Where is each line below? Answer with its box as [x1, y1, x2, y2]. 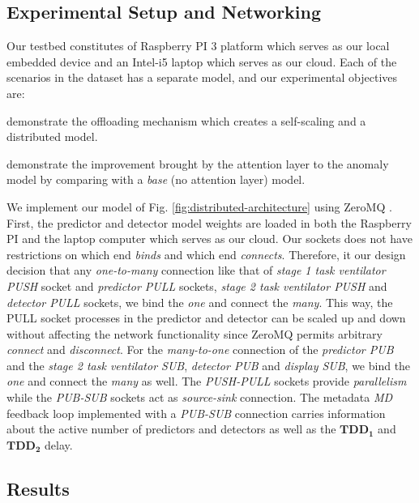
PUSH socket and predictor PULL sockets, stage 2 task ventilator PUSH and [6, 277, 387, 294]
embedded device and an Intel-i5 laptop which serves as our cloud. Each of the [6, 53, 397, 70]
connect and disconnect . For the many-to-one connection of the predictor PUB [6, 341, 394, 358]
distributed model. [6, 128, 98, 145]
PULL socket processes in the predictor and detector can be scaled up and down [6, 309, 406, 326]
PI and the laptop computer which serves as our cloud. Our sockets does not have [6, 230, 413, 247]
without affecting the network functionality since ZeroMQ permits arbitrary [6, 325, 383, 342]
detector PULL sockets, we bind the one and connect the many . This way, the [6, 293, 393, 310]
